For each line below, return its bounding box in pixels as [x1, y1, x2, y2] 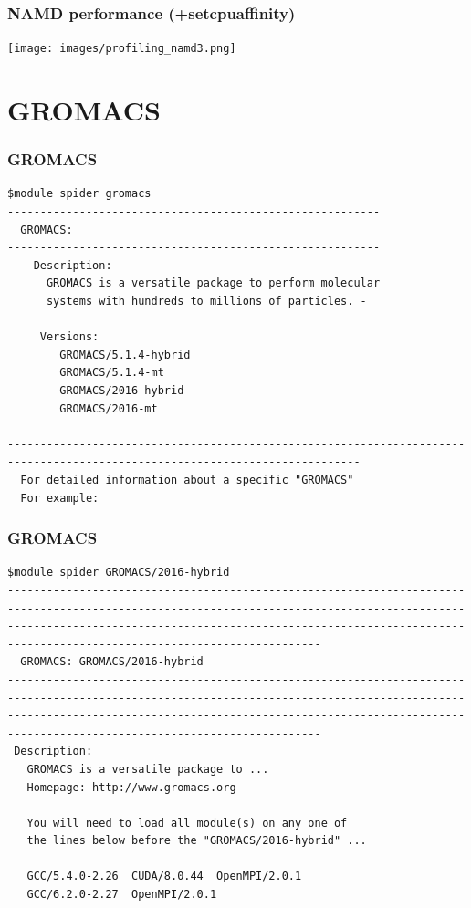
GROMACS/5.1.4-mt [59, 366, 164, 380]
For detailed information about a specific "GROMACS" [20, 473, 354, 486]
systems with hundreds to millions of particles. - [46, 295, 367, 308]
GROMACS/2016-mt [59, 402, 158, 415]
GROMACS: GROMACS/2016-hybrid [20, 655, 204, 669]
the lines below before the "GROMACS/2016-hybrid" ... [26, 834, 367, 848]
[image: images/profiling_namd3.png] [7, 42, 236, 56]
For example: [20, 491, 99, 505]
